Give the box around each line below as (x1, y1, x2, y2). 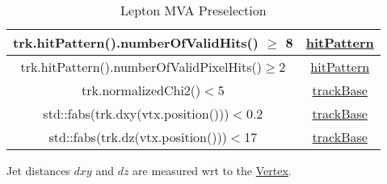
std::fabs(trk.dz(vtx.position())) (48, 128, 227, 146)
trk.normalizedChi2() (82, 81, 201, 99)
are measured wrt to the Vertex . (133, 162, 292, 178)
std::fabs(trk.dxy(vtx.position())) (43, 104, 229, 123)
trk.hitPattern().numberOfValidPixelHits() (20, 57, 262, 76)
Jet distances (6, 162, 70, 178)
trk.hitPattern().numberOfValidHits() (13, 33, 259, 52)
